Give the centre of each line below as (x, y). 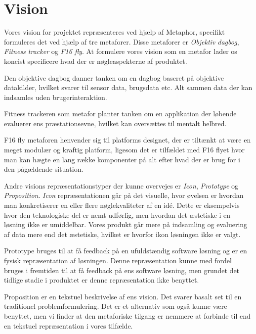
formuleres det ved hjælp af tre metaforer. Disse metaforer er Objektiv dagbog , (122, 41)
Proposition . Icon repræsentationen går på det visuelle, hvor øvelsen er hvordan (124, 195)
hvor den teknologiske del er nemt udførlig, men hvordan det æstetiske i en (117, 215)
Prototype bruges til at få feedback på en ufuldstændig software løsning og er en (126, 251)
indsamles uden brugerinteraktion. (56, 97)
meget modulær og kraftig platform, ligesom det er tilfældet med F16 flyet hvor (124, 150)
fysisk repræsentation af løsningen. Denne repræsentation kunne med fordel (118, 260)
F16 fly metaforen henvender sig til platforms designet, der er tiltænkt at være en (128, 140)
